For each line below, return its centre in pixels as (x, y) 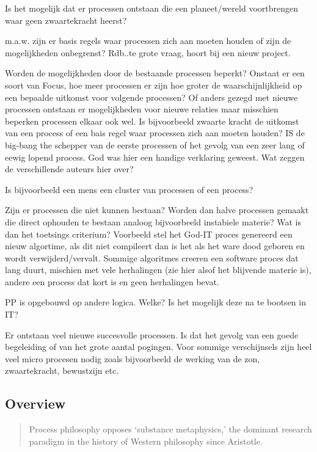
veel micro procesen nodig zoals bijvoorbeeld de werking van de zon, (133, 358)
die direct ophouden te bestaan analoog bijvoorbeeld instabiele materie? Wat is (153, 221)
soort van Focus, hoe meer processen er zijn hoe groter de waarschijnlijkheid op (154, 85)
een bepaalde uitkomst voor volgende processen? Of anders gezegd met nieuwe (151, 97)
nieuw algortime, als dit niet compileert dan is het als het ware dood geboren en (155, 246)
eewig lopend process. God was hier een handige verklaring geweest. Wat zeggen (155, 157)
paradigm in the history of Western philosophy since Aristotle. (146, 441)
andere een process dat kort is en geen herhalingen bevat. (112, 281)
